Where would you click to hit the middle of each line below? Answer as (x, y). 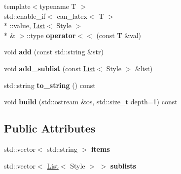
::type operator (51, 35)
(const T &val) (119, 35)
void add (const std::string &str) (54, 52)
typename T (58, 6)
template (17, 6)
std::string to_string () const (50, 85)
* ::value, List (25, 25)
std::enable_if (25, 16)
